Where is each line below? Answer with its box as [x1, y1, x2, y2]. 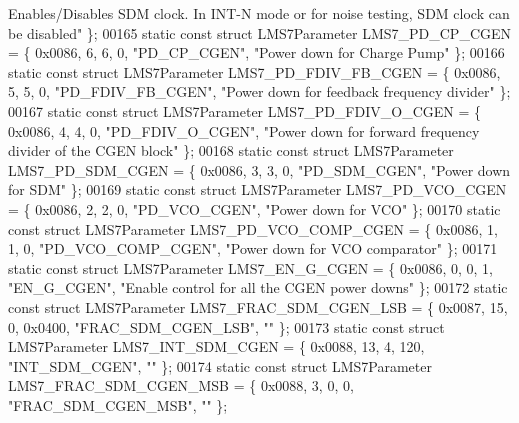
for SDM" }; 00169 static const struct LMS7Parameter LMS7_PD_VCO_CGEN [8, 179, 507, 200]
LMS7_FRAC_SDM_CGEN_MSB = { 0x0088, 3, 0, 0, [8, 375, 354, 396]
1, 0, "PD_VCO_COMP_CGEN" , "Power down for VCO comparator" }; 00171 [8, 238, 498, 259]
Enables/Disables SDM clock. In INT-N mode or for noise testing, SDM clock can [8, 3, 510, 23]
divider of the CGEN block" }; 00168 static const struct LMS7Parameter [8, 140, 454, 161]
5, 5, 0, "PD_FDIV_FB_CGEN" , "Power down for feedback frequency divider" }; [8, 81, 511, 102]
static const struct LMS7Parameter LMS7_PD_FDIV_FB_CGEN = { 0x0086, [8, 61, 501, 82]
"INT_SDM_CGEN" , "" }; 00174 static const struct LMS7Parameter [8, 355, 432, 376]
